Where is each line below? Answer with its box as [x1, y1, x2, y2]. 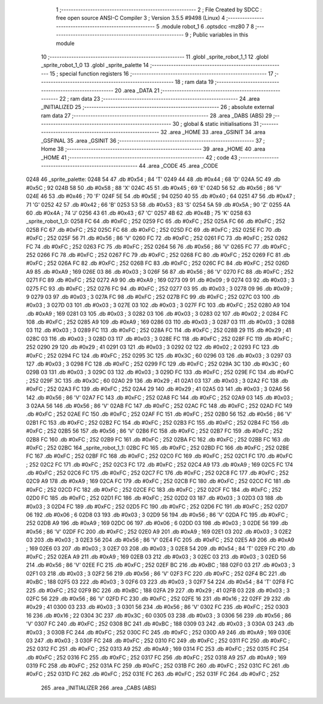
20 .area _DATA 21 [114, 87, 160, 94]
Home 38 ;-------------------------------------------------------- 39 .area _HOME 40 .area [41, 146, 266, 153]
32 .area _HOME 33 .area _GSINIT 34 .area [160, 129, 266, 136]
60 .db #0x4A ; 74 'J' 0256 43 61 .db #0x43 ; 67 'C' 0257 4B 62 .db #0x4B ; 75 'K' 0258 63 [26, 209, 251, 216]
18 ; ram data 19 [175, 78, 214, 86]
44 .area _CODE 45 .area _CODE [138, 162, 218, 170]
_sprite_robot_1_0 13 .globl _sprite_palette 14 [41, 62, 149, 69]
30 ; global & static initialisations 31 [172, 120, 259, 128]
